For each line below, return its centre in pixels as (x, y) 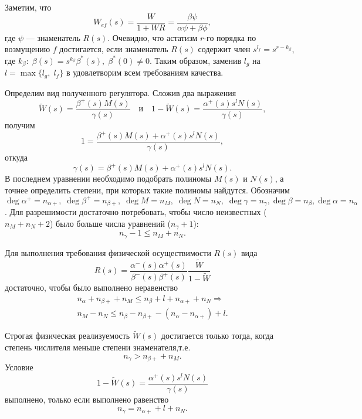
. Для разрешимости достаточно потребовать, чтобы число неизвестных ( (136, 212)
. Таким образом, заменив (195, 60)
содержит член (224, 49)
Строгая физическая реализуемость (67, 335)
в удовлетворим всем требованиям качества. (145, 72)
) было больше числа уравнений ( (110, 223)
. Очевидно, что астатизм (153, 37)
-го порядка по (230, 37)
